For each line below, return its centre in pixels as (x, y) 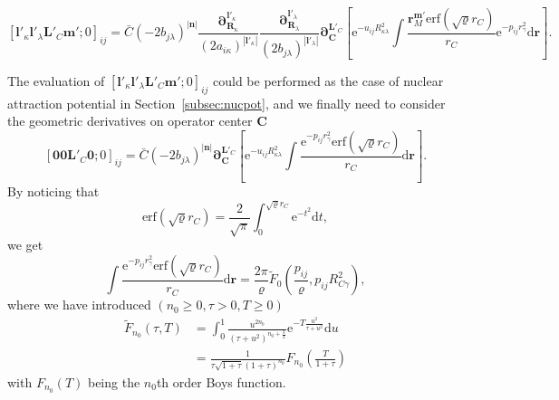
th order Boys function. (221, 381)
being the (114, 381)
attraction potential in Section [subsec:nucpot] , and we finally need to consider (226, 103)
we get (25, 245)
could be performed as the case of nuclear (328, 80)
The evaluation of (56, 80)
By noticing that (53, 190)
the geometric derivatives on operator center (130, 121)
